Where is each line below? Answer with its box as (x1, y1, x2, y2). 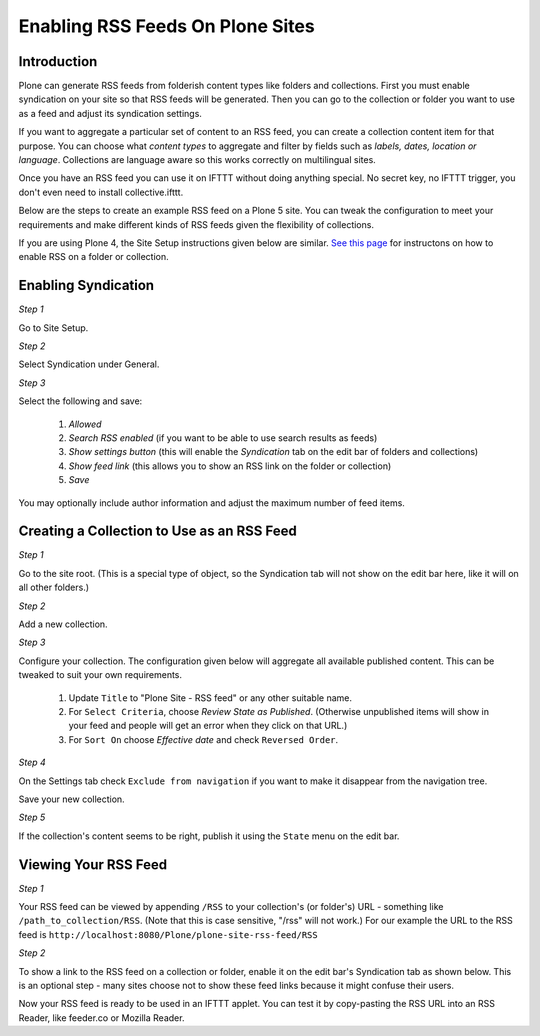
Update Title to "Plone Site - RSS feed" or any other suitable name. (68, 691, 352, 704)
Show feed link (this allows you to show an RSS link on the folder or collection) (68, 460, 392, 472)
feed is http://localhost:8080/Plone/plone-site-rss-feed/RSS (18, 928, 319, 940)
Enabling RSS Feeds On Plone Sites (18, 15, 315, 37)
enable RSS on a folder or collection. (18, 251, 169, 263)
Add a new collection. (18, 618, 109, 630)
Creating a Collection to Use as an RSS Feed (18, 523, 297, 540)
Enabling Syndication (18, 277, 155, 294)
